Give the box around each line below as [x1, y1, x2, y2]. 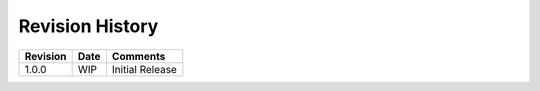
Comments [111, 49, 166, 63]
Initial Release [111, 62, 177, 76]
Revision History [18, 15, 159, 37]
